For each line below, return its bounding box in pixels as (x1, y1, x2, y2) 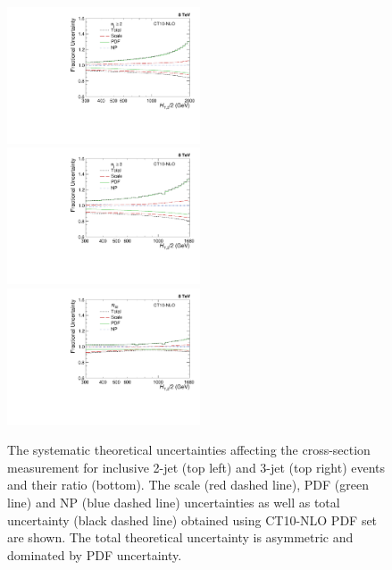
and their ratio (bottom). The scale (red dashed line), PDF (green (7, 475, 369, 494)
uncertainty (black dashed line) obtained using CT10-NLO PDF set (7, 510, 378, 529)
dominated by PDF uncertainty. (7, 545, 182, 564)
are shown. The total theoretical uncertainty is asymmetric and (7, 528, 354, 547)
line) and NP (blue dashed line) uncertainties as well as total (7, 493, 340, 511)
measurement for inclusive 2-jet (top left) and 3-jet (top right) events (7, 457, 386, 476)
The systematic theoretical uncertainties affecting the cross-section (7, 440, 371, 459)
